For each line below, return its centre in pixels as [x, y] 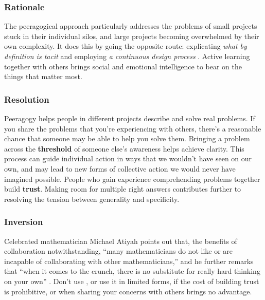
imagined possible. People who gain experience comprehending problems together [132, 179]
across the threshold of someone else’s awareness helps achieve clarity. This [124, 148]
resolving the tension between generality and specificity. [92, 199]
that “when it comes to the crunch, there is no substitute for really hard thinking [132, 271]
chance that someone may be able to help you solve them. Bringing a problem [127, 138]
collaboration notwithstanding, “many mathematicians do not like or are [119, 251]
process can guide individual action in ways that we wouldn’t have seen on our [128, 158]
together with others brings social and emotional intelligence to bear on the [123, 66]
